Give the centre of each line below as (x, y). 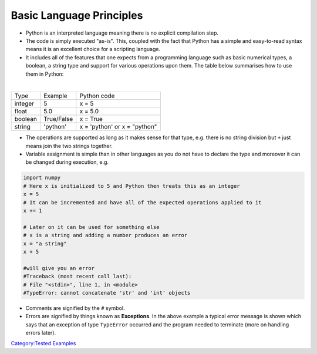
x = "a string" (45, 243)
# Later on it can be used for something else (91, 227)
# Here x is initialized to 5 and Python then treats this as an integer (131, 186)
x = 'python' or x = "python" (118, 127)
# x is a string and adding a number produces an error (105, 235)
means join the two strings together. (69, 146)
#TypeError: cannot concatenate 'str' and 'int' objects (107, 293)
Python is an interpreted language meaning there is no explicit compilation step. (122, 33)
